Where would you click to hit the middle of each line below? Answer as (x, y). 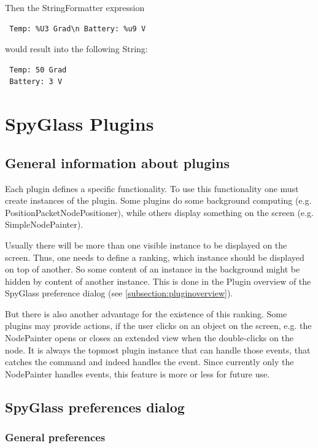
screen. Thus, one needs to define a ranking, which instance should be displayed (155, 257)
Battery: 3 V (36, 82)
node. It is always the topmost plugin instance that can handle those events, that (158, 350)
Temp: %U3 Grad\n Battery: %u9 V (78, 29)
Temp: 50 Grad (38, 70)
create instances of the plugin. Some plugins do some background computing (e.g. (158, 200)
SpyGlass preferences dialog (95, 407)
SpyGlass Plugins (79, 124)
